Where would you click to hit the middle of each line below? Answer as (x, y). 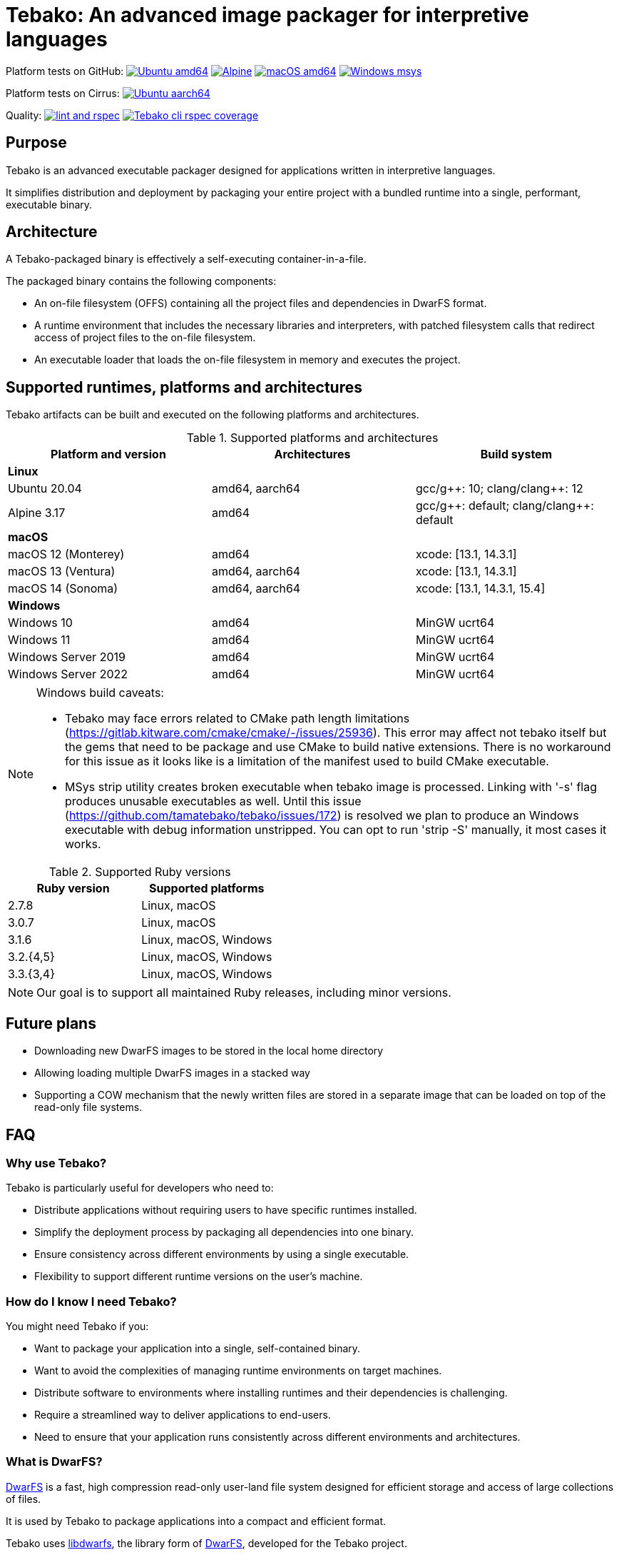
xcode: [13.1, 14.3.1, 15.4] (480, 589)
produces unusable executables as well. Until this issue (213, 801)
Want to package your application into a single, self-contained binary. (198, 1349)
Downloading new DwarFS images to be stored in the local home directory (209, 1051)
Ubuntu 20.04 (45, 489)
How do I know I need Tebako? (91, 1301)
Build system (516, 454)
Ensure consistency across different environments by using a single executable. (222, 1254)
